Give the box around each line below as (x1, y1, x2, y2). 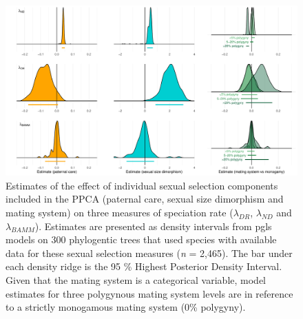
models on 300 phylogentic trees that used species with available (6, 232, 277, 247)
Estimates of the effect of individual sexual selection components (6, 178, 278, 192)
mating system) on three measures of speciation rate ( (6, 205, 233, 219)
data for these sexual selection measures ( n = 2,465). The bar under (6, 245, 293, 260)
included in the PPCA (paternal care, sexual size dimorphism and (6, 192, 284, 206)
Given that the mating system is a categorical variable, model (6, 272, 266, 287)
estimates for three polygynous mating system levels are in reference (6, 286, 293, 300)
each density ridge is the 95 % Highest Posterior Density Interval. (6, 259, 282, 274)
